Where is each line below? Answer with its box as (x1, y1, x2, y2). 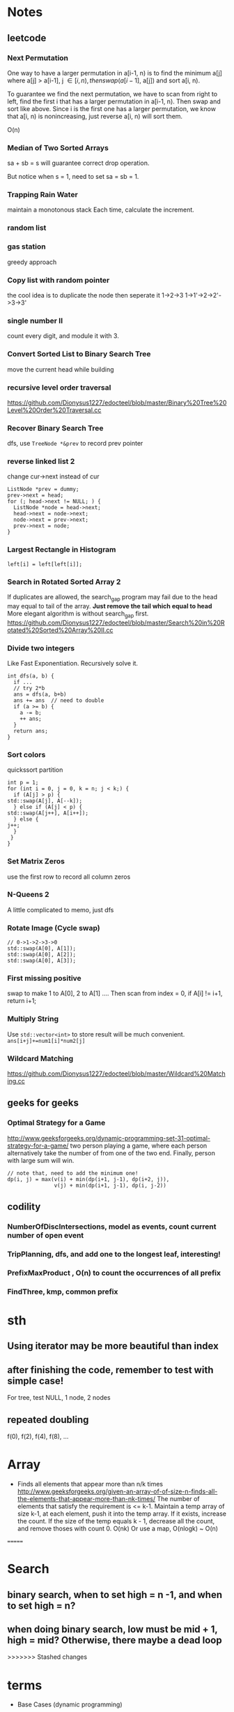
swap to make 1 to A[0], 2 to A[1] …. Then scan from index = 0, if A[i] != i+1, (7, 989, 223, 997)
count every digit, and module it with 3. (7, 332, 120, 340)
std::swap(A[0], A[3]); (7, 958, 77, 965)
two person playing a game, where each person (70, 1141, 208, 1150)
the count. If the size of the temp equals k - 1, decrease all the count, (17, 1516, 215, 1525)
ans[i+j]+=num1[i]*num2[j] (7, 1037, 86, 1044)
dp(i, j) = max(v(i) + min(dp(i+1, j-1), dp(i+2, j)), (7, 1176, 170, 1183)
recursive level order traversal (7, 382, 111, 392)
